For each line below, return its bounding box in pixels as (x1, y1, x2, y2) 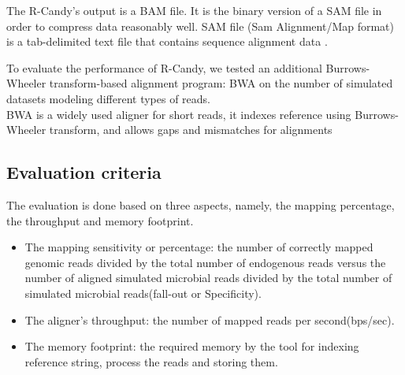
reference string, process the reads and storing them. (24, 353, 278, 369)
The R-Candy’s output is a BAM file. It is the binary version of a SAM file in (6, 2, 382, 18)
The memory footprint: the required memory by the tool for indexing (24, 338, 359, 355)
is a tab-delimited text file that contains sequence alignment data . (6, 33, 328, 50)
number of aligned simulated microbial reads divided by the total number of (24, 269, 392, 286)
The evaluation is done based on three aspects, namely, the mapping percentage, (6, 196, 395, 213)
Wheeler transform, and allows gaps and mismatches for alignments (6, 121, 333, 138)
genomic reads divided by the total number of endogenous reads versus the (24, 254, 386, 270)
